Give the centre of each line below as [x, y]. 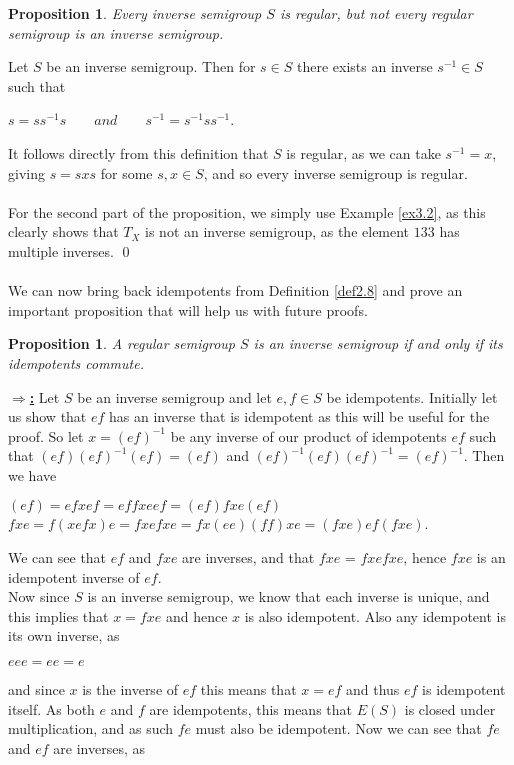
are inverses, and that [248, 557]
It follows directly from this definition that [138, 152]
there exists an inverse [365, 66]
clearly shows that [63, 231]
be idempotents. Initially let [412, 396]
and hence [196, 615]
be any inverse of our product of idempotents [308, 435]
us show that [47, 416]
